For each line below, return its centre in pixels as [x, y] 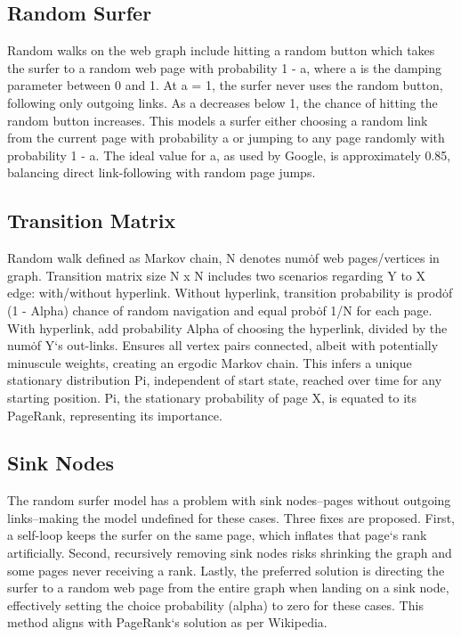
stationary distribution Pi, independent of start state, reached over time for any [225, 380]
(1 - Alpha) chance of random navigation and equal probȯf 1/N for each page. [220, 310]
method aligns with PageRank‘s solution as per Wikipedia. [167, 622]
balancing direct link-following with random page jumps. [162, 172]
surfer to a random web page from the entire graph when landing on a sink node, [228, 588]
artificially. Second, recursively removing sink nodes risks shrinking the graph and [230, 553]
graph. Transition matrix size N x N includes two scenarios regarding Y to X [216, 275]
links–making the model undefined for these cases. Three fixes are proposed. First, [231, 517]
